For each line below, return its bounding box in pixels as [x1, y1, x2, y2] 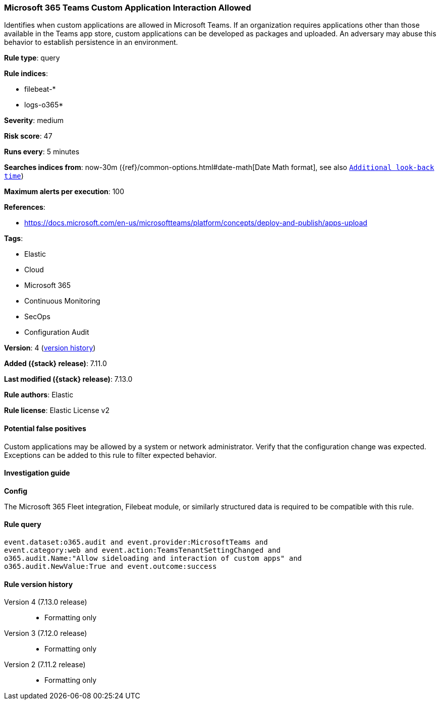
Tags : [4, 234, 23, 243]
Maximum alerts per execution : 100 [4, 187, 125, 196]
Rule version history [4, 579, 73, 589]
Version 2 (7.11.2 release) [4, 660, 86, 669]
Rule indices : [4, 69, 48, 78]
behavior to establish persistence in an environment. [4, 38, 178, 47]
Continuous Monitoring [24, 297, 100, 306]
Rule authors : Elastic [4, 390, 74, 399]
